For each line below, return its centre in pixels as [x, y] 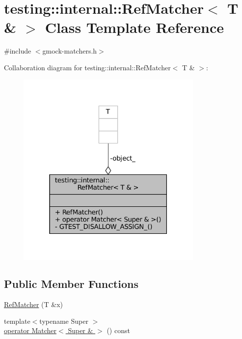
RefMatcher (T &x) [34, 304]
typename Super [64, 321]
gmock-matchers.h [70, 51]
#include [18, 51]
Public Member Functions [71, 284]
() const [118, 330]
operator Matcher [30, 330]
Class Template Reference [134, 27]
